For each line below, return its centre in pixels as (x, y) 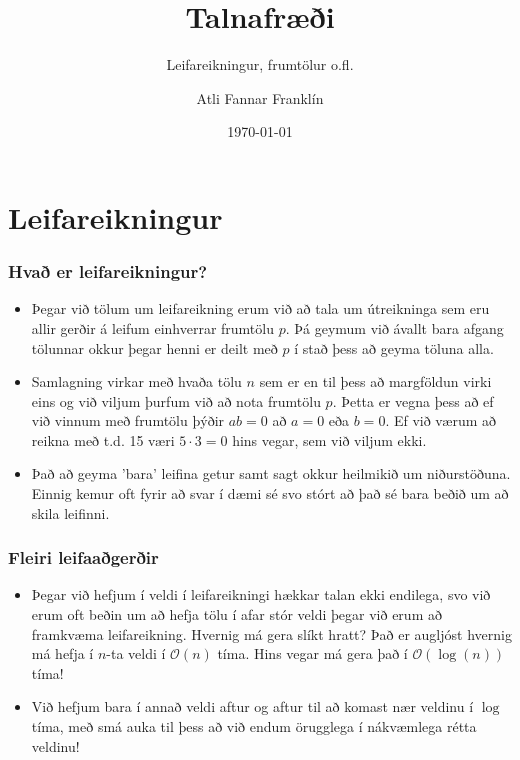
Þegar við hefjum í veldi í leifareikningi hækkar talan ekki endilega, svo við (261, 594)
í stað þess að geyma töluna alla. (394, 347)
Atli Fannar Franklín (260, 97)
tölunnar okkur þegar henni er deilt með (154, 347)
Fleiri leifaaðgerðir (83, 557)
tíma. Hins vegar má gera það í (312, 653)
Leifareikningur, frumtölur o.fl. (260, 64)
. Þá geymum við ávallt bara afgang (394, 327)
